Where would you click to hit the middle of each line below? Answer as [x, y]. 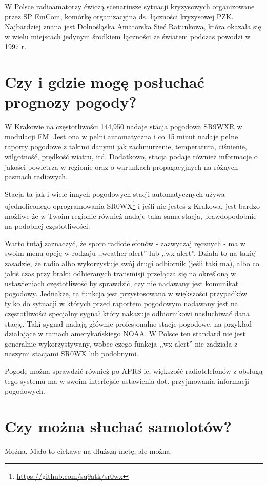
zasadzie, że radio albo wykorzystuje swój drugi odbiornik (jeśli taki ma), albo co [132, 263]
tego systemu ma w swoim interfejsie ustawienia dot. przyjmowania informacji [127, 381]
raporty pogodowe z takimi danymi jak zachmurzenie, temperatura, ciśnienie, [126, 146]
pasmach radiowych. [36, 177]
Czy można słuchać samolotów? [118, 426]
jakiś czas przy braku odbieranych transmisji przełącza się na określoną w [120, 273]
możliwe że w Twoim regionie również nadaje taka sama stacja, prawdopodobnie [131, 216]
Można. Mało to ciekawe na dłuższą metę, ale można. [88, 450]
